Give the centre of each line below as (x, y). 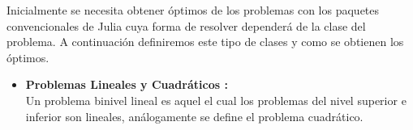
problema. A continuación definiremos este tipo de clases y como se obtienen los (205, 42)
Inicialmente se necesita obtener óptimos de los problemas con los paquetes (193, 10)
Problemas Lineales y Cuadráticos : (127, 84)
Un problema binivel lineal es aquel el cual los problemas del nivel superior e (216, 100)
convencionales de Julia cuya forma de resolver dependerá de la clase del (186, 25)
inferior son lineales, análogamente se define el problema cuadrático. (194, 116)
